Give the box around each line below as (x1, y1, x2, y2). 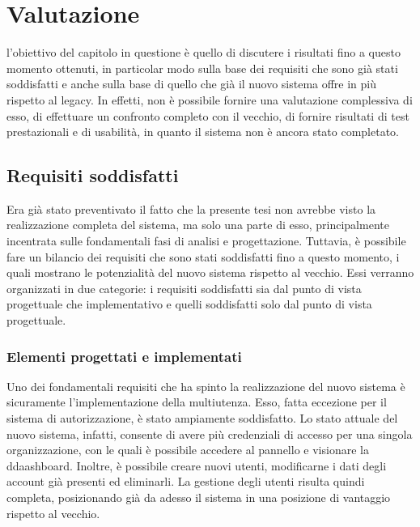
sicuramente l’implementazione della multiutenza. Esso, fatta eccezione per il (6, 393, 387, 410)
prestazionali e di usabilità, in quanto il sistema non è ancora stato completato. (6, 123, 400, 140)
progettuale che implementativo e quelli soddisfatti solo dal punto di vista (6, 295, 372, 312)
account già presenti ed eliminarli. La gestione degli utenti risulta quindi (6, 473, 365, 490)
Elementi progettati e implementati (6, 346, 242, 366)
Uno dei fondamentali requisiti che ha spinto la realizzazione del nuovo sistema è (6, 377, 405, 394)
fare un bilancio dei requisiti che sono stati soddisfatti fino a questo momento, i (6, 248, 400, 265)
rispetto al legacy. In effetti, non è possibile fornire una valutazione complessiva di (6, 91, 413, 108)
